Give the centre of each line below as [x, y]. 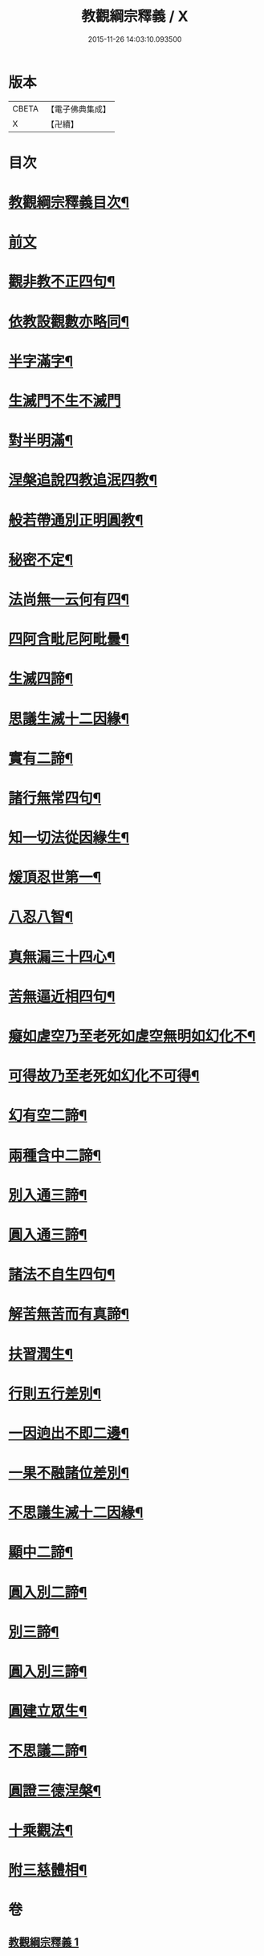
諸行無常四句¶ [55, 798]
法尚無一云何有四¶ [69, 599]
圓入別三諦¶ [48, 1672]
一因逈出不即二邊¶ [69, 1433]
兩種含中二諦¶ [55, 1155]
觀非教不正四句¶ [62, 282]
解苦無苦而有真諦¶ [69, 1315]
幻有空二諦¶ [48, 1116]
